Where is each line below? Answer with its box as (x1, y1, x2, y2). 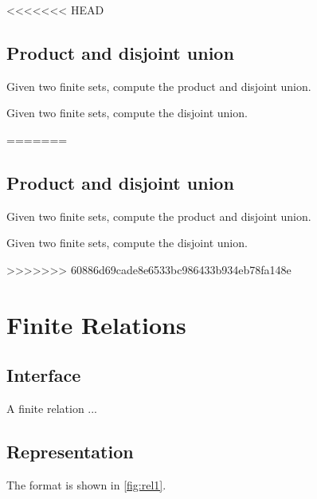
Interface (6, 363, 81, 387)
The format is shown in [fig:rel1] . (6, 476, 166, 493)
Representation (6, 439, 134, 464)
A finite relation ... (6, 400, 98, 417)
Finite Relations (6, 308, 186, 340)
